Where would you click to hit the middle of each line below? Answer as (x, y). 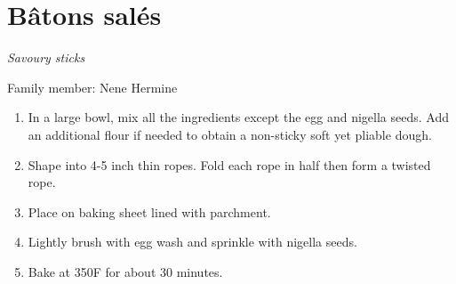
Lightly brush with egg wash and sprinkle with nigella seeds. (192, 242)
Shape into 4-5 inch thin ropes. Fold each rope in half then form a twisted (229, 164)
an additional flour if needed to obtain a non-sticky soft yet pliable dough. (230, 134)
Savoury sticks (46, 57)
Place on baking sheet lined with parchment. (149, 211)
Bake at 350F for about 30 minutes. (125, 271)
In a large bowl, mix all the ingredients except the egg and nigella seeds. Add (238, 117)
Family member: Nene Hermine (92, 87)
